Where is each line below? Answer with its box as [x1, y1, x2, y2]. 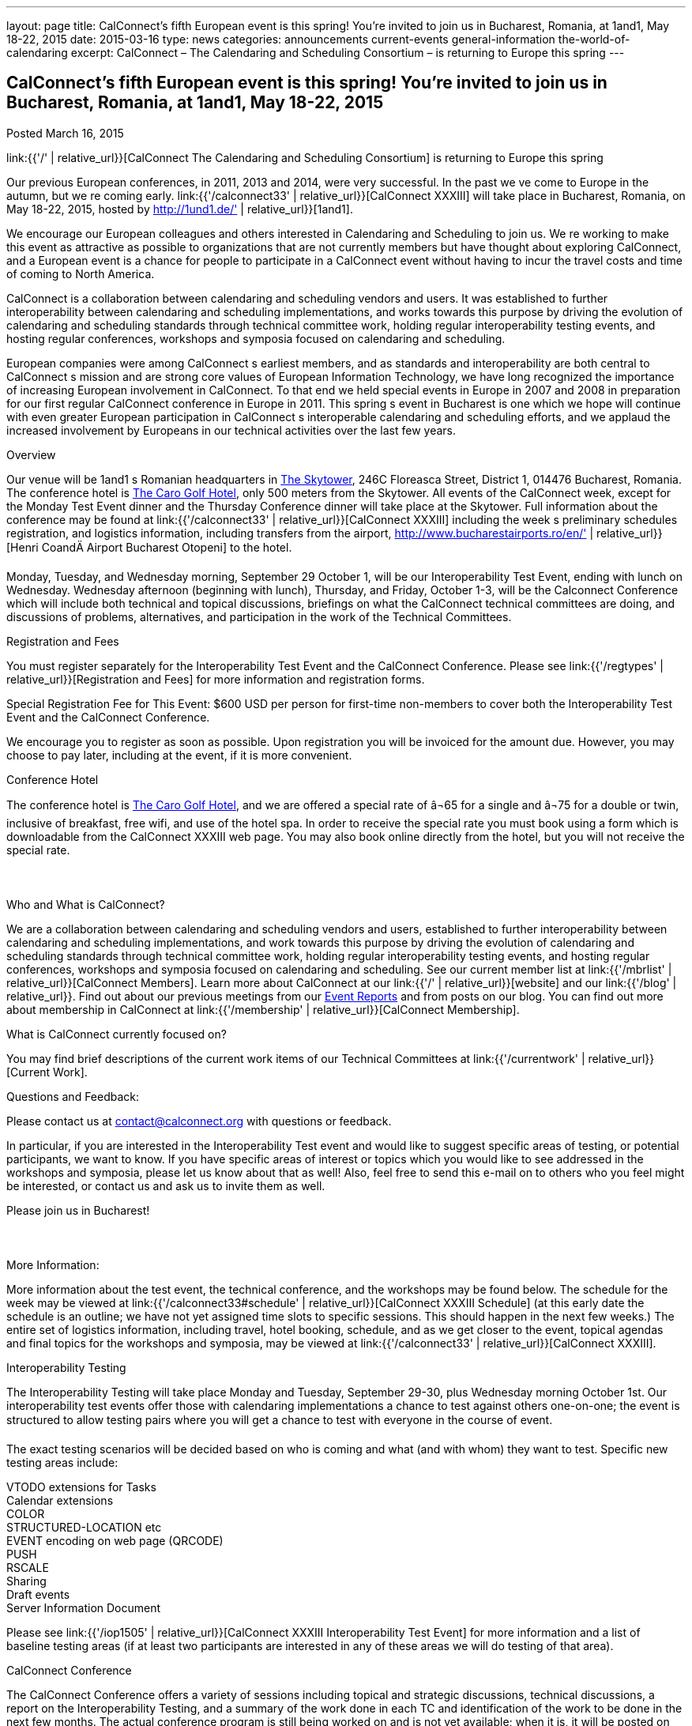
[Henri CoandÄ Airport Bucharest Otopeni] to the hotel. [6, 540, 292, 554]
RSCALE [6, 1560, 49, 1574]
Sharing [6, 1573, 47, 1588]
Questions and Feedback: [6, 1089, 140, 1103]
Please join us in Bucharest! [6, 1203, 150, 1217]
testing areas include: [6, 1455, 118, 1469]
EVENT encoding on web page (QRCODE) [6, 1533, 224, 1547]
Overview [6, 447, 56, 462]
